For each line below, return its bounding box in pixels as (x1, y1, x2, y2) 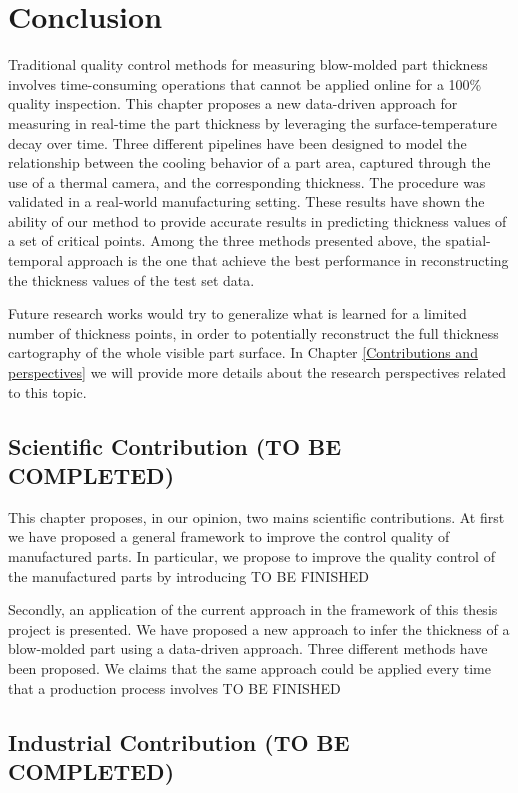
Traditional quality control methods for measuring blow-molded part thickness (8, 54, 488, 75)
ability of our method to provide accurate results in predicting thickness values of (8, 210, 507, 231)
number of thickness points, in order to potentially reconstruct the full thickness (8, 322, 499, 343)
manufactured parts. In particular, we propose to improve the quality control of (8, 546, 495, 566)
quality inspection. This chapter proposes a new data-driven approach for (8, 93, 458, 114)
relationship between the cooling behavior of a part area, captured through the (8, 152, 491, 173)
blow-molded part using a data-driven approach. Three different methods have (8, 638, 488, 659)
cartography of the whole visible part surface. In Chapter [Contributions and (8, 342, 478, 363)
